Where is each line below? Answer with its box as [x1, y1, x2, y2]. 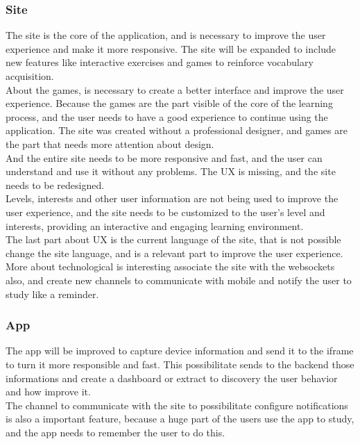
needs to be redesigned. [6, 177, 105, 192]
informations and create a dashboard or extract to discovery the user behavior [6, 370, 338, 385]
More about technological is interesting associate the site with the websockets [6, 259, 335, 274]
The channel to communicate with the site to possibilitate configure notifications [6, 397, 348, 412]
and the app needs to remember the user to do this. [6, 425, 225, 439]
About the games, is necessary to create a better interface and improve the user [6, 82, 344, 97]
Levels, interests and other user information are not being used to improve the [6, 191, 338, 206]
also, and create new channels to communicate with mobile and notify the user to [6, 272, 352, 287]
